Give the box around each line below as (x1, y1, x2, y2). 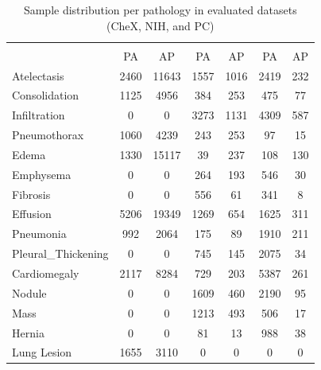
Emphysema (12, 166, 72, 182)
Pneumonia (12, 225, 67, 242)
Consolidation (12, 87, 79, 103)
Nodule (12, 284, 47, 301)
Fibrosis (12, 185, 51, 202)
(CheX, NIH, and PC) (106, 17, 215, 33)
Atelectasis (12, 67, 64, 84)
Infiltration (12, 107, 65, 123)
